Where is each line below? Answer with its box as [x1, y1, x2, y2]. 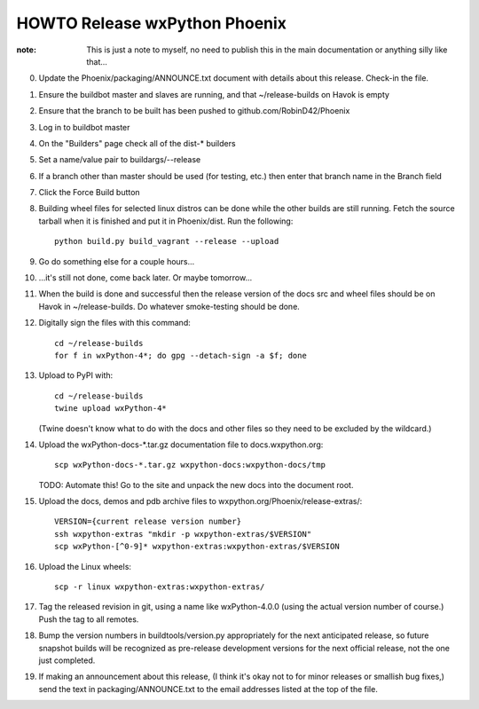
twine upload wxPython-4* [54, 404, 168, 414]
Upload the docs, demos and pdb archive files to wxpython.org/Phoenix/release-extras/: [38, 496, 363, 507]
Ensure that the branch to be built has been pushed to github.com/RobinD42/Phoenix [38, 106, 350, 116]
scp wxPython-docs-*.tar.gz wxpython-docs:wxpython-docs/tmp [54, 460, 326, 470]
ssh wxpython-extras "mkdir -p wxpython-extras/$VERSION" [54, 529, 312, 539]
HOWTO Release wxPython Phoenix [16, 13, 287, 33]
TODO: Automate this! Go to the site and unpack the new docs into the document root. [38, 479, 354, 490]
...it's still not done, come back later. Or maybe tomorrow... [38, 272, 253, 283]
